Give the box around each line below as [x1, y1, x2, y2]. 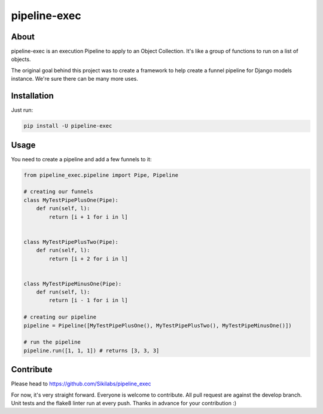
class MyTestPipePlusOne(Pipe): [23, 197, 119, 203]
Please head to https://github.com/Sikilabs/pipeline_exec [11, 380, 152, 388]
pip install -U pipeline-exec [23, 122, 112, 130]
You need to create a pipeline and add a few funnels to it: [11, 155, 152, 162]
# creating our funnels [23, 188, 94, 195]
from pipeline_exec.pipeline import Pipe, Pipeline [23, 171, 179, 179]
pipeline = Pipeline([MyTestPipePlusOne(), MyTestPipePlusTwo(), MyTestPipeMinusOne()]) [23, 322, 292, 329]
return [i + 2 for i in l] [48, 255, 128, 262]
